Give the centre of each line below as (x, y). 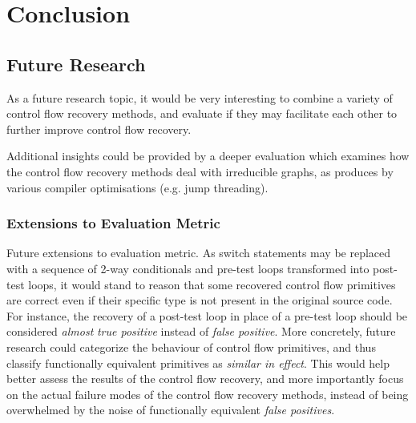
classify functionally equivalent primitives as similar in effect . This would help (198, 363)
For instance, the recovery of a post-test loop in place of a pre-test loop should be (207, 315)
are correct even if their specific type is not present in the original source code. (200, 300)
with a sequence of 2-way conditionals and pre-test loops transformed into (188, 268)
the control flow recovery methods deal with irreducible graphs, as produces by (200, 171)
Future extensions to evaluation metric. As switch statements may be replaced (199, 253)
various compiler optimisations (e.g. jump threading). (137, 187)
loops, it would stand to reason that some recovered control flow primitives (212, 284)
